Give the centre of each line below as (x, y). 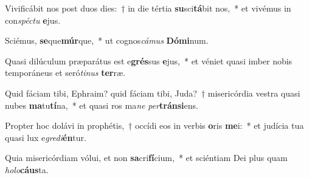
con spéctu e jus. (33, 20)
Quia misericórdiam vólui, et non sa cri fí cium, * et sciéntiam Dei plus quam (146, 158)
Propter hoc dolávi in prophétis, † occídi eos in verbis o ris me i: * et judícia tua (154, 125)
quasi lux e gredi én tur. (46, 137)
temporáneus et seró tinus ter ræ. (65, 73)
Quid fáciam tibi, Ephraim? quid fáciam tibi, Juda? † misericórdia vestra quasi (153, 93)
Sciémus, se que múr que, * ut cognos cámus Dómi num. (107, 40)
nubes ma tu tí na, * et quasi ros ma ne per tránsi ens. (102, 105)
